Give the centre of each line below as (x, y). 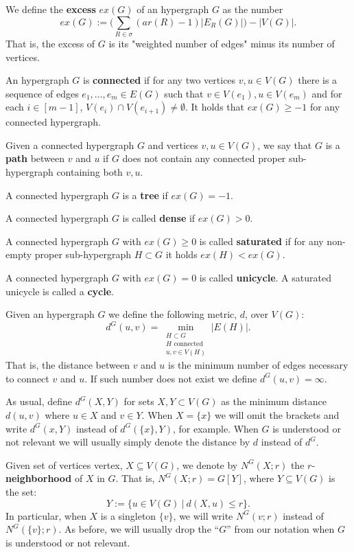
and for (327, 93)
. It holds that (214, 107)
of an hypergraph (173, 9)
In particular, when (46, 515)
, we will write (203, 515)
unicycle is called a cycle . (60, 291)
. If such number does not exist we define (171, 378)
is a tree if (145, 195)
